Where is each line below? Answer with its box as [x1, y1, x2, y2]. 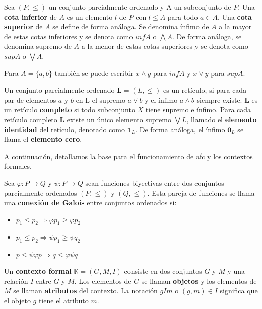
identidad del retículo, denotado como [4, 124, 125, 134]
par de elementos [4, 94, 56, 105]
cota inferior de [4, 11, 57, 22]
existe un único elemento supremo [67, 114, 171, 124]
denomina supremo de [4, 41, 72, 51]
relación [4, 275, 28, 286]
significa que [220, 285, 258, 296]
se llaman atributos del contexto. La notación [13, 285, 158, 296]
